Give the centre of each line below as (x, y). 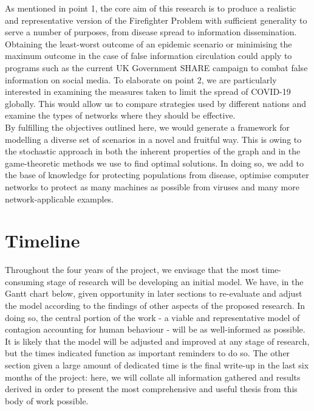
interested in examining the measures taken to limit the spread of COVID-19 (148, 92)
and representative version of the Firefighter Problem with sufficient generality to (156, 20)
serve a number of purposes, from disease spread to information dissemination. (151, 32)
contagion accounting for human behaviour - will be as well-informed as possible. (155, 329)
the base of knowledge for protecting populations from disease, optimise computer (157, 175)
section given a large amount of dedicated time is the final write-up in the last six (157, 364)
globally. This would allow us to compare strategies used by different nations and (156, 103)
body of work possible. (47, 400)
